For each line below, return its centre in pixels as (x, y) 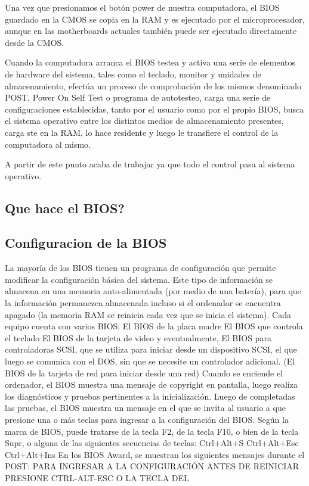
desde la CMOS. (35, 42)
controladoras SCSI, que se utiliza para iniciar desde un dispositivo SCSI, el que (151, 349)
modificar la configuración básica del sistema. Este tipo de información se (139, 279)
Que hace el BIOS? (65, 208)
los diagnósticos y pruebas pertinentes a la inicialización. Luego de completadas (150, 396)
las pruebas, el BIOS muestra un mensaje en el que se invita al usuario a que (145, 408)
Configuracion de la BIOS (86, 243)
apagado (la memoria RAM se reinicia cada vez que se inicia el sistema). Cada (148, 314)
